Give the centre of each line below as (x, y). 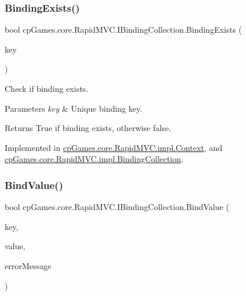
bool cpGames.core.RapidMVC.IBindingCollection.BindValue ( (117, 207)
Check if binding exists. (47, 88)
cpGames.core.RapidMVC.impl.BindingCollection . (94, 159)
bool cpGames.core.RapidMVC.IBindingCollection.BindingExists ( (123, 30)
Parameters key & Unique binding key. (73, 108)
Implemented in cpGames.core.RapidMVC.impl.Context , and (114, 147)
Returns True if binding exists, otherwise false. (88, 128)
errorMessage (28, 265)
